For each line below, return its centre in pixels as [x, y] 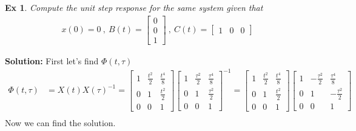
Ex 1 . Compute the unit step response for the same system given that [134, 7]
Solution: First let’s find [52, 60]
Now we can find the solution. [60, 122]
